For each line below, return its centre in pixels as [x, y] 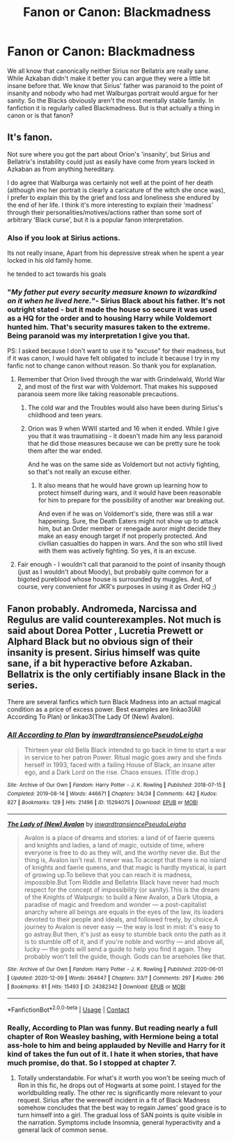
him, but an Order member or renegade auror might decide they [130, 529]
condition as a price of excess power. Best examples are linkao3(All [104, 709]
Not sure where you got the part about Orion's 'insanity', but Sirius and [109, 154]
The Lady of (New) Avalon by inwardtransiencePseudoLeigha [97, 824]
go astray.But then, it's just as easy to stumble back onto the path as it [125, 934]
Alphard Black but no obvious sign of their [100, 641]
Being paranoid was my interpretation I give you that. [99, 335]
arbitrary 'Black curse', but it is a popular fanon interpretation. [95, 219]
